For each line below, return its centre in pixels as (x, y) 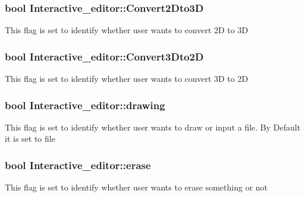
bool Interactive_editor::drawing (85, 105)
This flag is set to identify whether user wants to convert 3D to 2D (127, 79)
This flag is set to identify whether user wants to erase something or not (136, 187)
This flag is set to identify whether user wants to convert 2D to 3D (127, 30)
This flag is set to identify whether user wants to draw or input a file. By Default (153, 127)
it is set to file (30, 139)
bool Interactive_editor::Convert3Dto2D (104, 56)
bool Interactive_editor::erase (78, 165)
